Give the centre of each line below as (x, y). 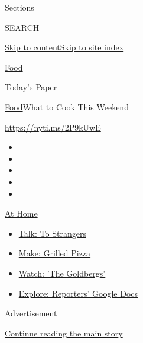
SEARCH (22, 27)
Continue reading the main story (64, 333)
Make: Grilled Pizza (55, 253)
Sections (19, 7)
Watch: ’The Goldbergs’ (62, 273)
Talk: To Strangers (52, 233)
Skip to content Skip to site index (64, 47)
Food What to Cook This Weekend (67, 107)
